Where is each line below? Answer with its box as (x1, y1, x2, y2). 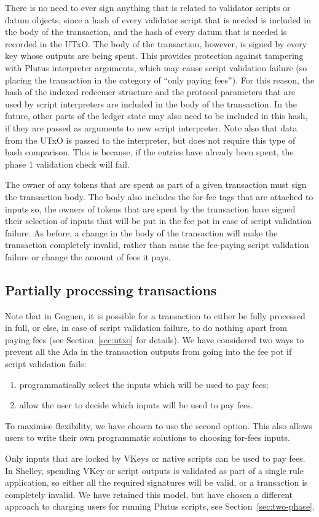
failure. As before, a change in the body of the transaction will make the (5, 226, 278, 239)
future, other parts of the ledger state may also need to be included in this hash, (5, 109, 308, 122)
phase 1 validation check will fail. (5, 157, 130, 170)
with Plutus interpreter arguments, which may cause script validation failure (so (5, 61, 307, 74)
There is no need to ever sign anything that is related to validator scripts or (5, 1, 291, 14)
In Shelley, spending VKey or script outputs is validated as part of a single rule (5, 464, 304, 476)
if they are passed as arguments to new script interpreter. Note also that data (5, 121, 297, 134)
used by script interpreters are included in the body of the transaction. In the (5, 97, 297, 110)
